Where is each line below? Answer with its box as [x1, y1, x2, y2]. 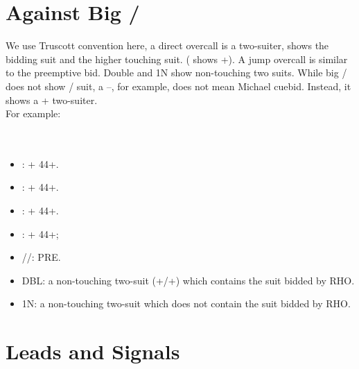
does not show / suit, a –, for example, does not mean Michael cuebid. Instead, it [6, 78, 351, 93]
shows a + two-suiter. [6, 92, 98, 107]
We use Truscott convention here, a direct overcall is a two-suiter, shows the [6, 38, 329, 53]
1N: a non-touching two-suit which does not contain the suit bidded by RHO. [21, 296, 351, 311]
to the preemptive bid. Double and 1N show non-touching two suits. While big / [6, 65, 347, 80]
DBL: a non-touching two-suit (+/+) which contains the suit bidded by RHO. [21, 273, 355, 287]
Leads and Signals [6, 337, 180, 366]
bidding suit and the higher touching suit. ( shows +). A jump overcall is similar [6, 51, 348, 66]
